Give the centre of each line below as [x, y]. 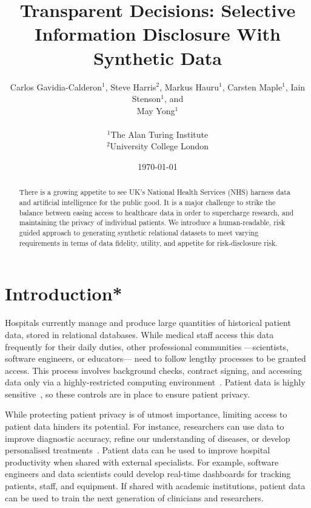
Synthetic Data [158, 57]
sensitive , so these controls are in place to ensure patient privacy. [127, 394]
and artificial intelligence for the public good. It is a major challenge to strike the [147, 202]
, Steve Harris [131, 86]
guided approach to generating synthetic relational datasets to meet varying [139, 233]
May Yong [156, 110]
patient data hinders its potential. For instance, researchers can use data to [145, 426]
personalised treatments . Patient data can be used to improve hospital [138, 450]
